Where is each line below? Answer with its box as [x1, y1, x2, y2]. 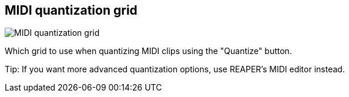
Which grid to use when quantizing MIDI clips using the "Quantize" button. [5, 46, 292, 56]
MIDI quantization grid [5, 3, 137, 18]
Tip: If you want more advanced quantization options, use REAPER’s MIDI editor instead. [5, 64, 345, 75]
